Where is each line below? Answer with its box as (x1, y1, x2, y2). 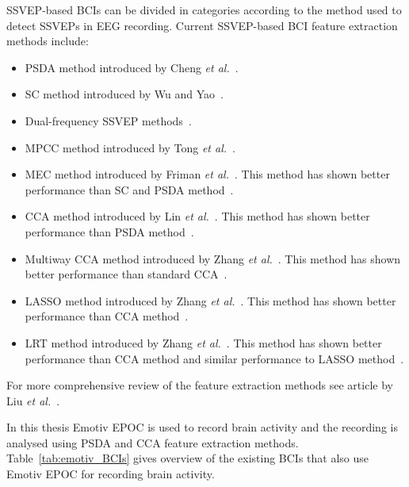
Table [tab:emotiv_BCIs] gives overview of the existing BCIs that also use (6, 450, 369, 466)
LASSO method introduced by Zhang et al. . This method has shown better (25, 292, 396, 309)
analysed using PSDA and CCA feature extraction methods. (6, 434, 299, 451)
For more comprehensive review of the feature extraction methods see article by (6, 377, 393, 393)
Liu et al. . (6, 392, 60, 408)
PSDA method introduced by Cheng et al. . (25, 59, 239, 75)
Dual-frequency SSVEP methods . (25, 112, 192, 128)
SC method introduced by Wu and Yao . (25, 86, 224, 102)
